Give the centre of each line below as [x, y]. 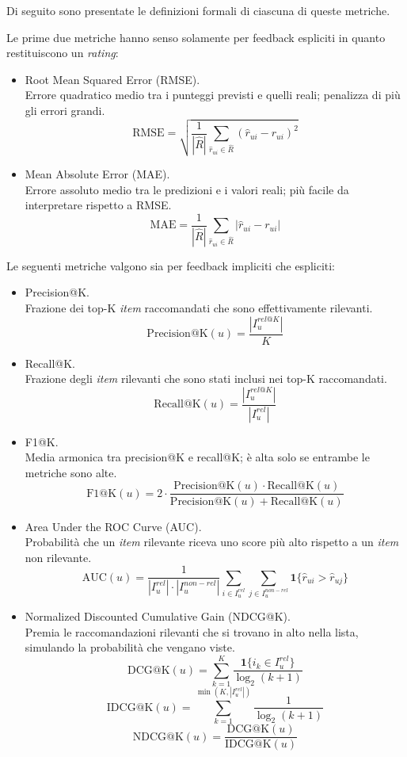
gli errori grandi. [65, 110]
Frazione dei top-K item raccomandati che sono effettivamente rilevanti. [199, 308]
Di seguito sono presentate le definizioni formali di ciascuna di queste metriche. [198, 10]
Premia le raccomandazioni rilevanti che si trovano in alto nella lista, [192, 631]
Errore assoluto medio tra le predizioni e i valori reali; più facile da [187, 189]
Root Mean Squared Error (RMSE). [112, 79]
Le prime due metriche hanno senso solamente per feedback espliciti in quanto [196, 37]
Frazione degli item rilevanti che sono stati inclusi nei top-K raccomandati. [206, 378]
